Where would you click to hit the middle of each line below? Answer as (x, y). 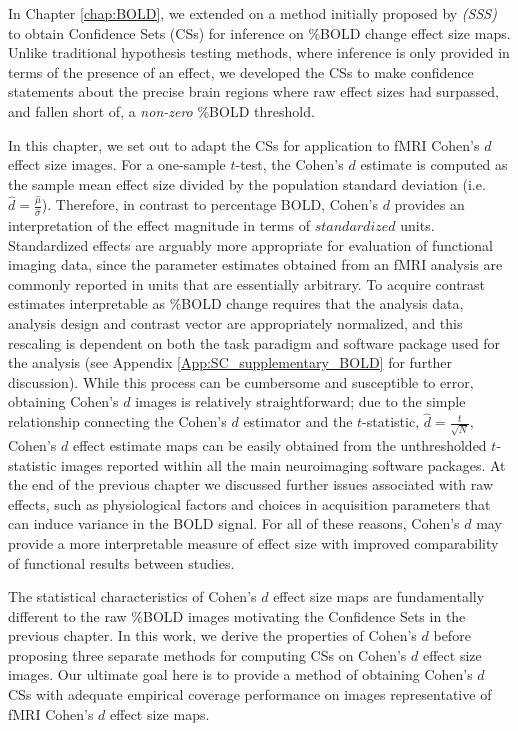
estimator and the (298, 421)
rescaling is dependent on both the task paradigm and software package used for (254, 342)
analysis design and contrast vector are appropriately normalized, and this (235, 323)
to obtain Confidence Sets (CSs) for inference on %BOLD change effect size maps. (259, 32)
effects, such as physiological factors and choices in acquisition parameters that (249, 503)
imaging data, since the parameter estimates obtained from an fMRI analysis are (255, 264)
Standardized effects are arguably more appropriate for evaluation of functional (250, 244)
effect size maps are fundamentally (379, 596)
